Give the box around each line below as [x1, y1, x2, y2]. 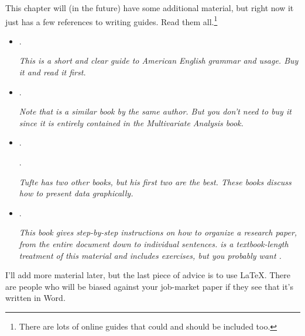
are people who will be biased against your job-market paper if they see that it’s [5, 280, 294, 292]
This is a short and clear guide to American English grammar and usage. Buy [19, 54, 299, 67]
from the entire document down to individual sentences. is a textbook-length [19, 237, 289, 250]
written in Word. [5, 292, 66, 304]
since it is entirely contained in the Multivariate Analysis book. [19, 116, 244, 129]
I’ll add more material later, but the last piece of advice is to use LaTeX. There [5, 269, 291, 281]
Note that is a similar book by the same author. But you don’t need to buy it [19, 105, 292, 117]
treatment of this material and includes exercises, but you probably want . [19, 249, 282, 261]
